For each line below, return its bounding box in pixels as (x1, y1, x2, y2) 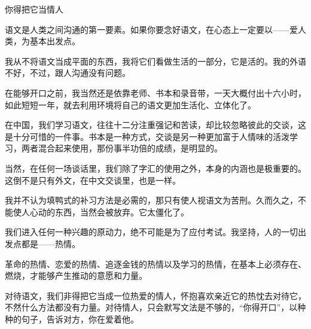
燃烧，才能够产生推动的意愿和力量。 (5, 269, 147, 282)
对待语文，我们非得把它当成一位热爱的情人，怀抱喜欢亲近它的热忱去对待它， (5, 289, 306, 301)
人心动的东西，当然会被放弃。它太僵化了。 (21, 205, 189, 218)
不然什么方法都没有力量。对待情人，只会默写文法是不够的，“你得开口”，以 (5, 301, 298, 313)
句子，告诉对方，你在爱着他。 (21, 312, 139, 325)
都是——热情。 (21, 237, 80, 249)
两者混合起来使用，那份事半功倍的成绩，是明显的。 (21, 142, 222, 154)
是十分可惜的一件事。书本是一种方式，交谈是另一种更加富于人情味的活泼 (5, 130, 289, 142)
